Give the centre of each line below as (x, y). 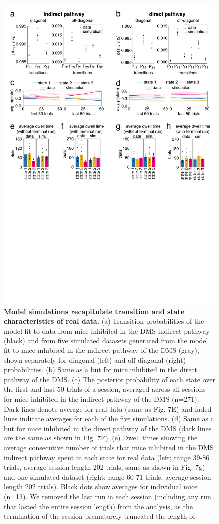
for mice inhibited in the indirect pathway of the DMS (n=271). (102, 399)
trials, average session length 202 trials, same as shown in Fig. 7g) (105, 467)
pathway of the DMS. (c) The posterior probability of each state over (110, 379)
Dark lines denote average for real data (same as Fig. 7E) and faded (108, 408)
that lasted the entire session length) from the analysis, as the (98, 506)
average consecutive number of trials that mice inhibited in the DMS (109, 448)
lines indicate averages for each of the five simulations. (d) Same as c (109, 418)
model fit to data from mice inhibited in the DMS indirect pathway (107, 330)
